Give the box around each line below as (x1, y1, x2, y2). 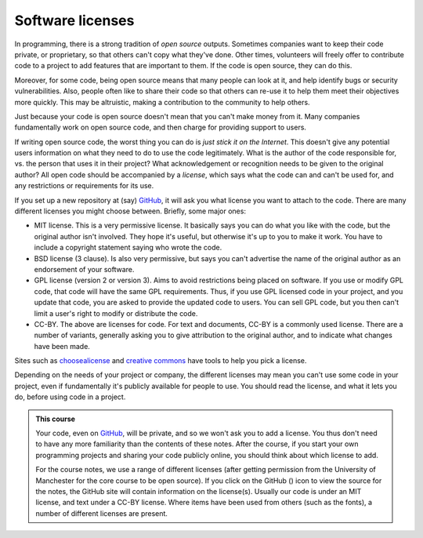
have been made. (34, 341, 90, 351)
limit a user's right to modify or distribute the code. (34, 308, 198, 318)
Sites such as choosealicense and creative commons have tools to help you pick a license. (14, 356, 307, 365)
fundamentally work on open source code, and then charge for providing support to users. (14, 122, 307, 133)
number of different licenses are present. (35, 508, 168, 518)
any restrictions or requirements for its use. (14, 181, 154, 191)
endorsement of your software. (34, 264, 135, 274)
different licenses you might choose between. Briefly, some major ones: (14, 206, 247, 216)
